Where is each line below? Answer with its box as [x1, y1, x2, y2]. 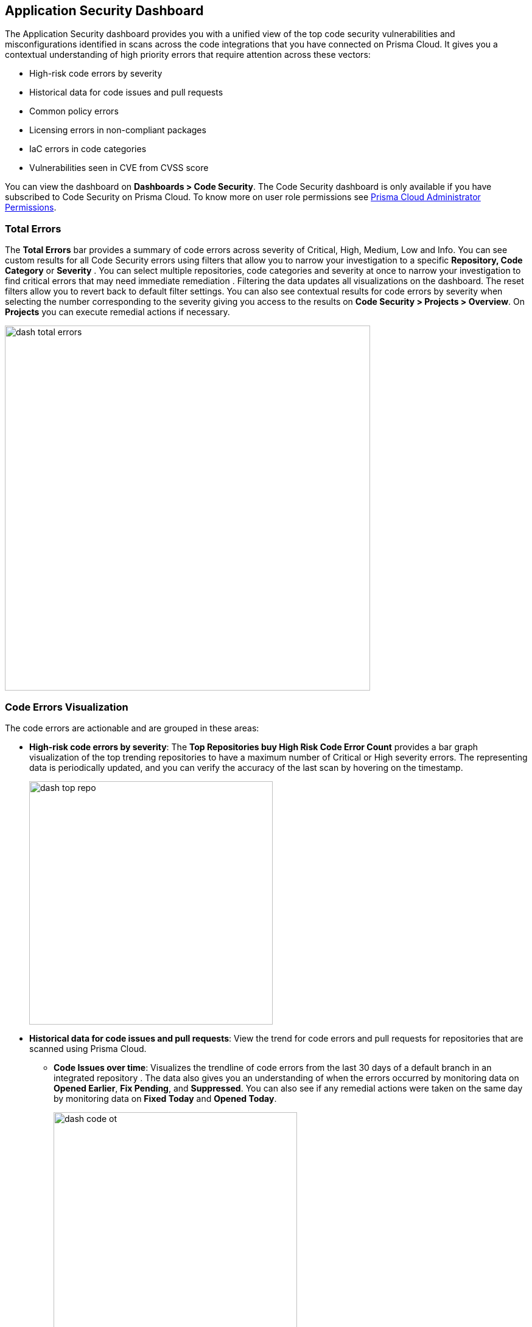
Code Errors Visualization [5, 700, 128, 713]
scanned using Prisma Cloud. [29, 1043, 147, 1054]
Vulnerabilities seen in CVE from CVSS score [29, 162, 209, 173]
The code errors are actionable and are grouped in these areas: [5, 722, 259, 733]
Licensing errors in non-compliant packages [29, 125, 206, 136]
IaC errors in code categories [29, 144, 147, 155]
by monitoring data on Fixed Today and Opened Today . [54, 1093, 277, 1104]
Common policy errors [29, 106, 119, 117]
